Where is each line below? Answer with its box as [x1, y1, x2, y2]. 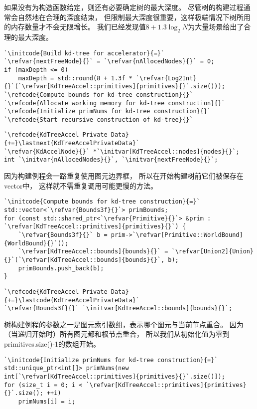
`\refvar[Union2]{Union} [171, 248, 254, 255]
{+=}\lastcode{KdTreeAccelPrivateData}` [4, 296, 140, 304]
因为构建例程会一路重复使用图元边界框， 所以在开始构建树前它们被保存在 [4, 171, 244, 181]
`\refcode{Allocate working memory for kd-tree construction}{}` [4, 99, 225, 107]
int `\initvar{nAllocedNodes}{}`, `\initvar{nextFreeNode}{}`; [4, 156, 218, 164]
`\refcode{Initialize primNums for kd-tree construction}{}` [4, 108, 211, 115]
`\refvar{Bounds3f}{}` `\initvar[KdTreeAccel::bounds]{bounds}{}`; [4, 305, 233, 312]
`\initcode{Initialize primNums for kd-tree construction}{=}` [4, 356, 218, 364]
